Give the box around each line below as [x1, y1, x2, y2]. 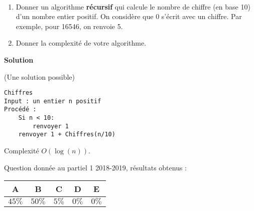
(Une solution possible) [4, 71, 75, 82]
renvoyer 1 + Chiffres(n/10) [18, 131, 115, 138]
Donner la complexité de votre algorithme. [16, 38, 147, 48]
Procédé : [4, 106, 37, 113]
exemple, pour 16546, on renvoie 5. [16, 21, 123, 31]
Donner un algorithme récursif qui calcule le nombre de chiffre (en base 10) [16, 1, 250, 12]
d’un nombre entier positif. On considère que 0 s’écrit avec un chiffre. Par [16, 11, 242, 22]
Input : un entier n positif [4, 97, 101, 105]
